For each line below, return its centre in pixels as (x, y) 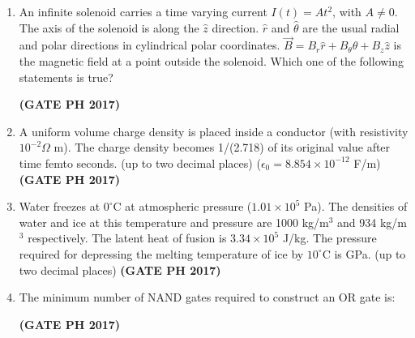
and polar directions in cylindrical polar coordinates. (150, 45)
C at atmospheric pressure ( (182, 206)
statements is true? (66, 77)
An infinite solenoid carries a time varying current (143, 11)
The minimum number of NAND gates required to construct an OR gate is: (207, 297)
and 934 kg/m (372, 222)
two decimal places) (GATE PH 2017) (120, 270)
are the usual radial (351, 27)
